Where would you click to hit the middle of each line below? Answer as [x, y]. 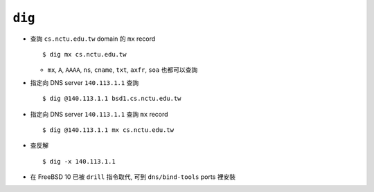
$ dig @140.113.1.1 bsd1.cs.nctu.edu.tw [112, 99]
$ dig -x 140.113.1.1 [79, 161]
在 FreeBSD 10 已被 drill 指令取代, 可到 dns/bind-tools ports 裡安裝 [133, 177]
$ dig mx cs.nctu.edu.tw [84, 54]
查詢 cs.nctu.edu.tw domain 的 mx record [93, 39]
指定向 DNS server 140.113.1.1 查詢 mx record [99, 114]
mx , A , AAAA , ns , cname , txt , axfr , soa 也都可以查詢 [123, 70]
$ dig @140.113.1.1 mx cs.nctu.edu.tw [108, 130]
